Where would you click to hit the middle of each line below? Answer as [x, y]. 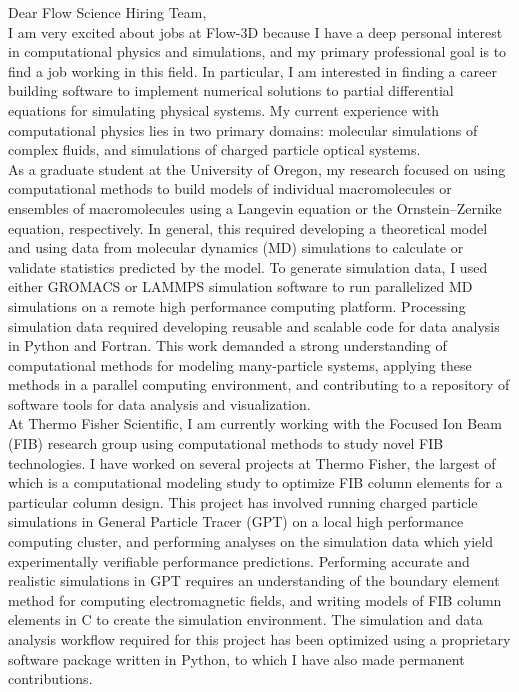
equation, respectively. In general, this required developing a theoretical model [248, 227]
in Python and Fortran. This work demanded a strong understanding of [227, 345]
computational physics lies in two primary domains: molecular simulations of [243, 129]
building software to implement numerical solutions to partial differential [231, 90]
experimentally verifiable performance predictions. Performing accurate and [239, 560]
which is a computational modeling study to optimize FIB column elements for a [255, 482]
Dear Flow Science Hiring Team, [107, 12]
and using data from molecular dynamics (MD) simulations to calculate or [236, 247]
